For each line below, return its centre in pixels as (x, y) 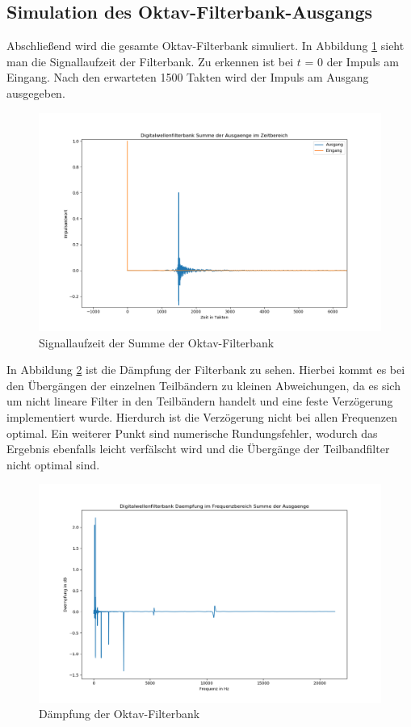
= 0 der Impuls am (352, 61)
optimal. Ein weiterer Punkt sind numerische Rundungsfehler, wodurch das (192, 433)
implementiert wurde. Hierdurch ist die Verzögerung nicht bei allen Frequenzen (202, 416)
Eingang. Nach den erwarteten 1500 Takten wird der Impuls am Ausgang (188, 77)
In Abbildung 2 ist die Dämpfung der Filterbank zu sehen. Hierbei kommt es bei (206, 370)
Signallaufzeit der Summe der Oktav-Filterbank (157, 342)
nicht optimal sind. (53, 464)
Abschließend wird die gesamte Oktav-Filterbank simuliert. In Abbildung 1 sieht (205, 46)
